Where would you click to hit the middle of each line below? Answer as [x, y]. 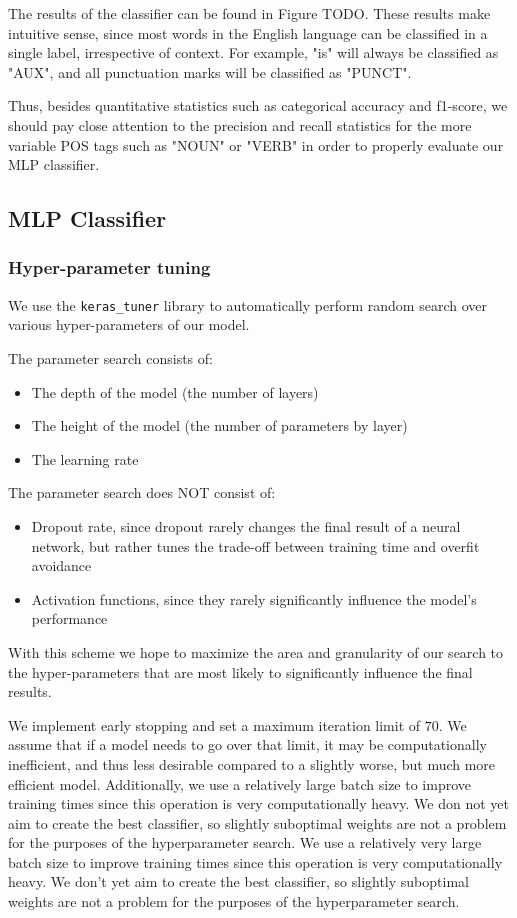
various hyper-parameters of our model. [129, 324]
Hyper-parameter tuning [109, 267]
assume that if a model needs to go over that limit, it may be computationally [247, 744]
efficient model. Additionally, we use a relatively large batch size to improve [240, 783]
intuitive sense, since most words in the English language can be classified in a [248, 32]
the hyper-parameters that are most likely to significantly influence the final [240, 671]
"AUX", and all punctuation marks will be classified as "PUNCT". [210, 71]
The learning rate [85, 458]
